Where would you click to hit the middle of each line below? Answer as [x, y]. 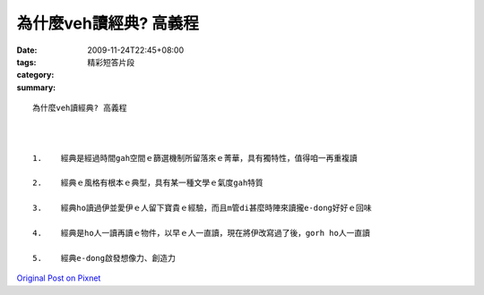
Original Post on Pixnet [59, 278]
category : [35, 75]
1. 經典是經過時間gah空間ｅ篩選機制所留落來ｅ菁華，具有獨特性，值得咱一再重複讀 [195, 158]
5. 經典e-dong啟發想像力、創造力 [104, 258]
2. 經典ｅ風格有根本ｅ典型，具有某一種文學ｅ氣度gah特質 [148, 183]
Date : [27, 50]
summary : [36, 87]
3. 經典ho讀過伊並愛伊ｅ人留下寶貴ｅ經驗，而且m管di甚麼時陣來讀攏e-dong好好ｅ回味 [202, 208]
